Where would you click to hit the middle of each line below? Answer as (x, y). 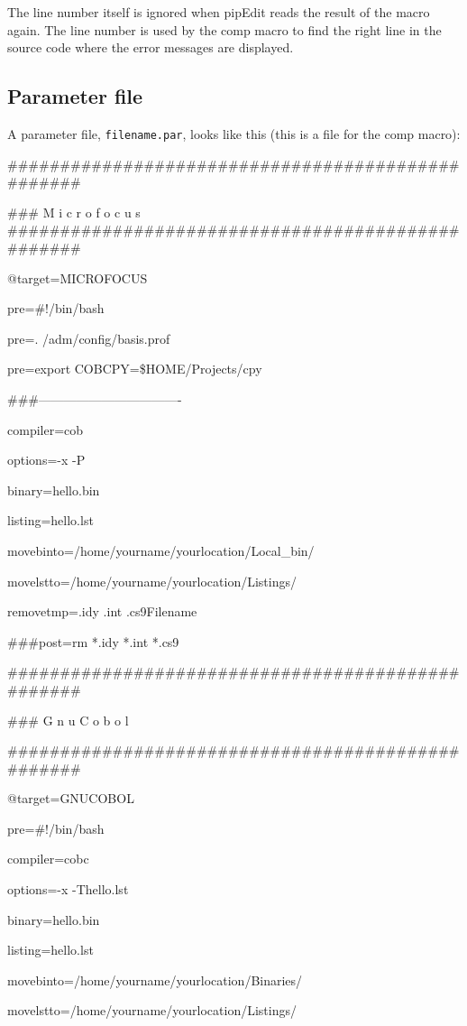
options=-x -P (46, 460)
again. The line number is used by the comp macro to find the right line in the (224, 29)
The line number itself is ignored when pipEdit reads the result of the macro (219, 12)
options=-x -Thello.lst (68, 889)
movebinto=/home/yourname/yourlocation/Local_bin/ (161, 550)
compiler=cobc (48, 859)
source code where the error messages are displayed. (151, 47)
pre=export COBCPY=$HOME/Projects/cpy (135, 369)
